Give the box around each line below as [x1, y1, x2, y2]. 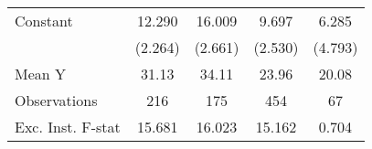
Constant [15, 10, 73, 31]
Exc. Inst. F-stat [15, 116, 121, 137]
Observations [15, 90, 98, 111]
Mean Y [15, 63, 67, 84]
